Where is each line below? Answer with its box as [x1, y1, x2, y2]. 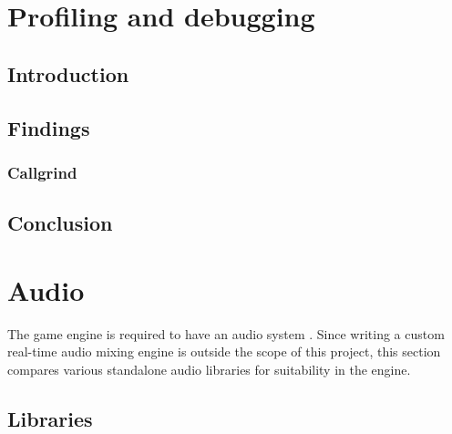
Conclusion [7, 209, 113, 237]
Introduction [7, 59, 129, 88]
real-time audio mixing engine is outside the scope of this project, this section [7, 342, 441, 361]
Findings [7, 113, 90, 141]
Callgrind [7, 160, 77, 183]
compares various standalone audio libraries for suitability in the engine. [7, 359, 411, 378]
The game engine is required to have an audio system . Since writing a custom [7, 324, 445, 343]
